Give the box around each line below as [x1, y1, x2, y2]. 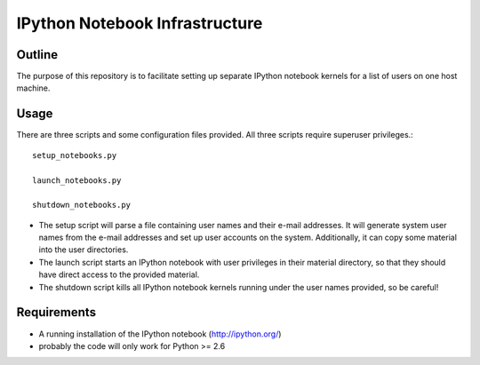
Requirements [16, 305, 97, 320]
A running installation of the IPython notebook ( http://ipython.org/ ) [38, 329, 282, 339]
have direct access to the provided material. [38, 269, 200, 280]
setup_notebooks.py [32, 150, 117, 160]
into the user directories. [38, 244, 129, 255]
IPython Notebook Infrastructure [16, 13, 263, 33]
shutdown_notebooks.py [32, 200, 132, 210]
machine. [16, 83, 51, 93]
